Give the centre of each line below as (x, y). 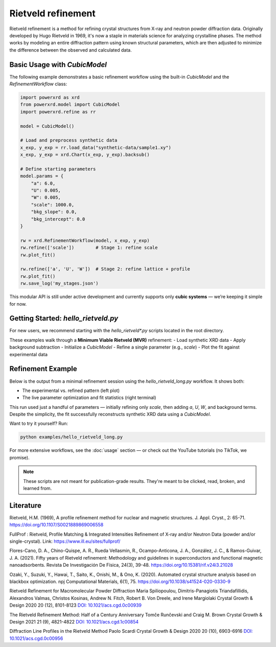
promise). (20, 457)
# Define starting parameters (58, 169)
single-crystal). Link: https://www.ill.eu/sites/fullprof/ (65, 541)
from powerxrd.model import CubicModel (70, 105)
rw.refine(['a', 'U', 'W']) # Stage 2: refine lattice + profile (105, 269)
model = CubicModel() (47, 126)
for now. (18, 304)
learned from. (38, 488)
